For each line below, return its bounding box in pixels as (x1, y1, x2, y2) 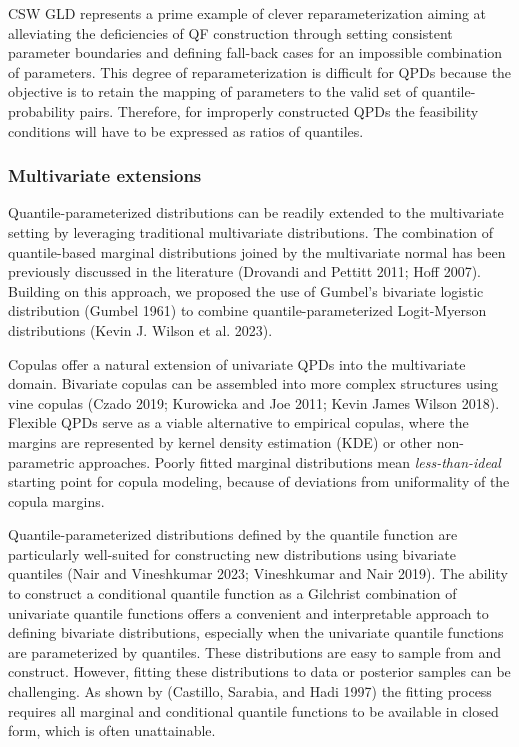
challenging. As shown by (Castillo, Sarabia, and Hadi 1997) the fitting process (8, 681, 492, 702)
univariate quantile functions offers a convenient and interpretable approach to (8, 602, 489, 623)
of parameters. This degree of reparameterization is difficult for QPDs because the (8, 61, 512, 82)
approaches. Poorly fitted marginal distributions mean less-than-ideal (78, 451, 501, 472)
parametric (8, 451, 75, 472)
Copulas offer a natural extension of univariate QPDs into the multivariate (8, 353, 466, 374)
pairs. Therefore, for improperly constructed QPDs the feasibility (79, 100, 479, 121)
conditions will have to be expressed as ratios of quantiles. (8, 120, 364, 141)
